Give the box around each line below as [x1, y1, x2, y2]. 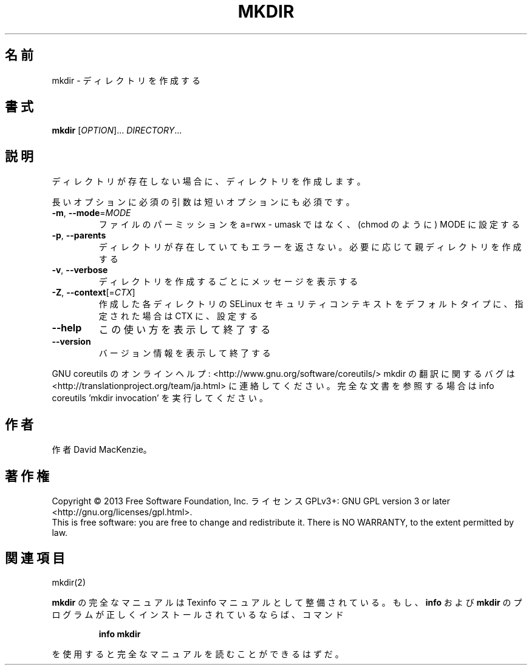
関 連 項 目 [5, 550, 65, 566]
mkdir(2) [52, 577, 86, 587]
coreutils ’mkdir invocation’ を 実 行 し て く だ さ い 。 [52, 393, 268, 404]
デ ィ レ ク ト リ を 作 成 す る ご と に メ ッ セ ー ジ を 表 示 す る [98, 276, 358, 287]
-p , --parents [52, 230, 106, 241]
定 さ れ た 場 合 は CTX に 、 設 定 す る [98, 311, 258, 322]
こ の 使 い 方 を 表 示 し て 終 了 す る [98, 323, 271, 336]
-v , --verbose [52, 265, 108, 276]
